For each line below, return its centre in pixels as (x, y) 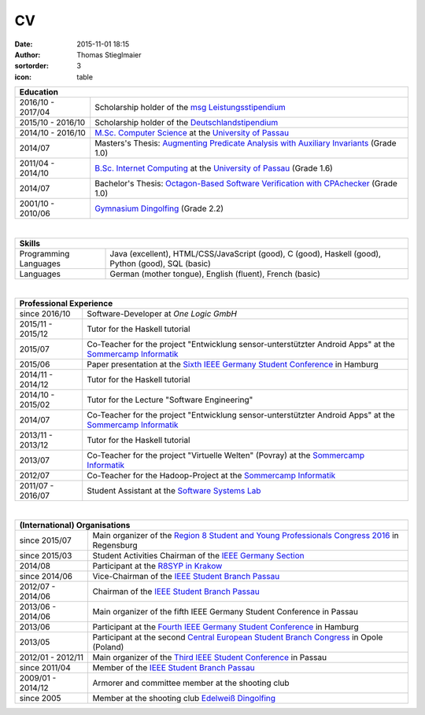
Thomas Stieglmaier (109, 54)
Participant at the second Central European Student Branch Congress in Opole (238, 637)
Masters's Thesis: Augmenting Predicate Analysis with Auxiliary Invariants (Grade (246, 143)
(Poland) (108, 647)
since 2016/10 (45, 313)
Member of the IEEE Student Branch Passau (174, 668)
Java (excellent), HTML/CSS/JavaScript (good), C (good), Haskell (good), (246, 253)
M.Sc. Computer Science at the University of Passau (192, 133)
